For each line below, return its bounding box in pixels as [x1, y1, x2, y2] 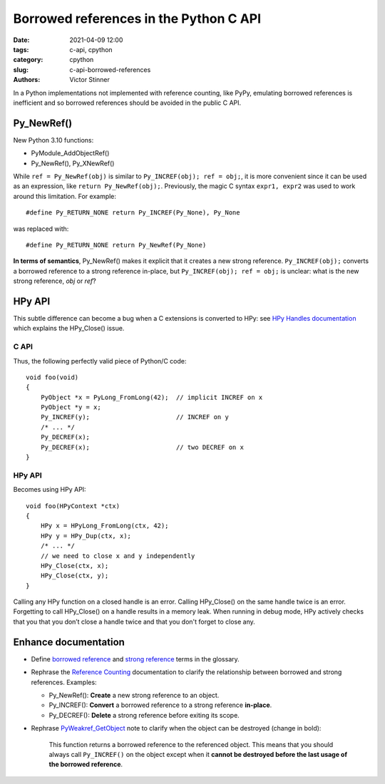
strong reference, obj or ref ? [13, 277, 96, 285]
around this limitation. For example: [13, 192, 117, 200]
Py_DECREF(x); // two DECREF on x [40, 443, 244, 451]
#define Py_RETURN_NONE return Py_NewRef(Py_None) [26, 241, 207, 249]
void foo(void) [26, 373, 79, 381]
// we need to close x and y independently [40, 552, 195, 559]
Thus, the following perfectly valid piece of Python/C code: [13, 356, 187, 365]
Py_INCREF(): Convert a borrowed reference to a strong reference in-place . [48, 701, 272, 709]
